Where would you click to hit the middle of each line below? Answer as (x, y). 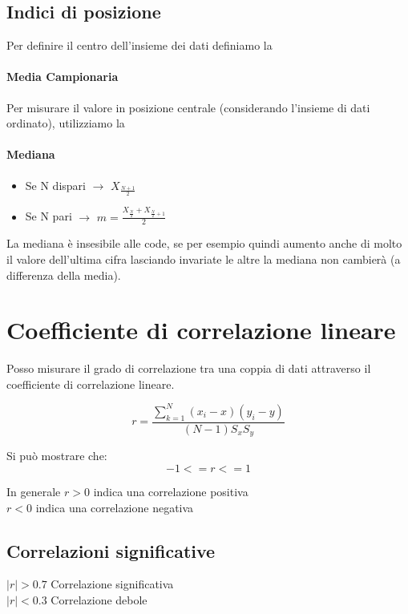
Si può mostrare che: (57, 456)
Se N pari (48, 216)
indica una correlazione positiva (171, 491)
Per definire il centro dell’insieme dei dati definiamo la (139, 45)
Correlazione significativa (112, 584)
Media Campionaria (63, 77)
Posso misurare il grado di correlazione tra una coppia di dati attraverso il (189, 368)
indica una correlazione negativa (115, 507)
